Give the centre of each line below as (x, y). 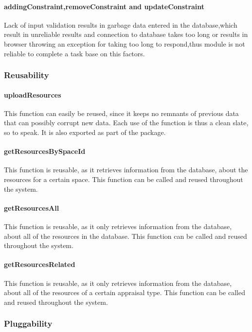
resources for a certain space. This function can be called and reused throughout (124, 179)
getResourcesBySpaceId (45, 151)
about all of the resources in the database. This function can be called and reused (126, 236)
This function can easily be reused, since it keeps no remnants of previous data (121, 113)
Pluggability (28, 324)
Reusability (27, 75)
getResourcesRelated (40, 264)
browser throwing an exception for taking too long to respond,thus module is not (125, 43)
